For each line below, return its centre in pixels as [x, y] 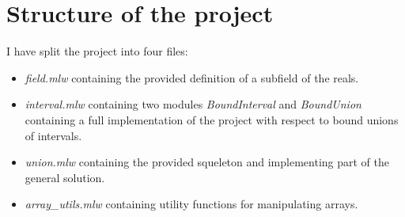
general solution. [65, 177]
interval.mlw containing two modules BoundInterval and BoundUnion [193, 104]
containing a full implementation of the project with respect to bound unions [212, 119]
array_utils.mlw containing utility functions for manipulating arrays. [191, 204]
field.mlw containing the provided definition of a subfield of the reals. [192, 77]
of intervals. [53, 135]
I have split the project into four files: [97, 51]
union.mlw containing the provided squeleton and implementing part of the [207, 162]
